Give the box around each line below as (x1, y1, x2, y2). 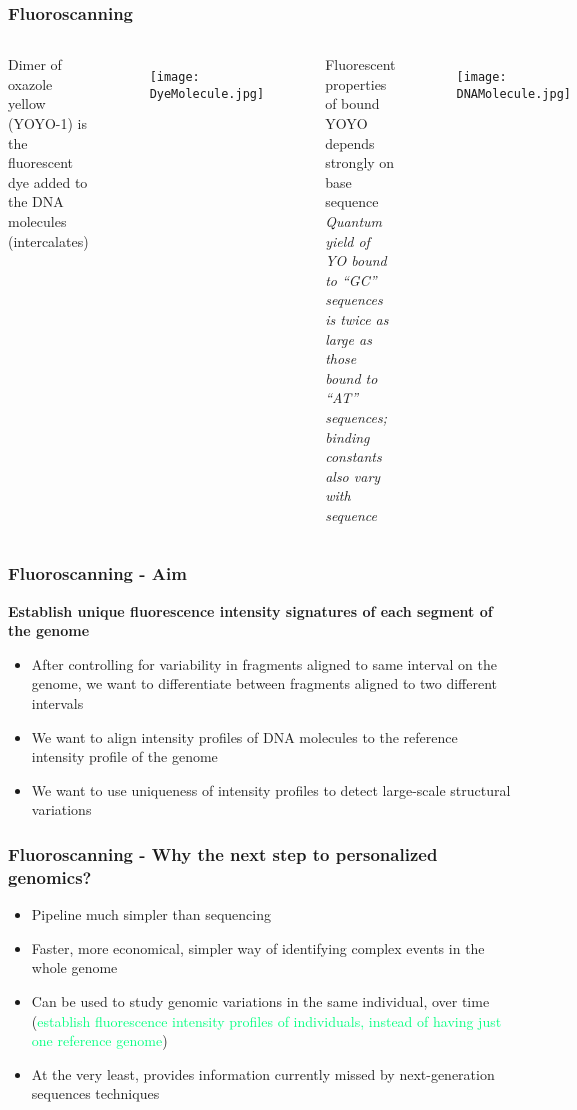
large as (325, 328, 372, 349)
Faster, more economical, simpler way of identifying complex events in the (31, 937, 485, 958)
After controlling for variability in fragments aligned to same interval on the (31, 653, 497, 674)
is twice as (325, 308, 389, 329)
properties (325, 73, 387, 94)
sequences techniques (31, 1083, 160, 1104)
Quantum (325, 210, 383, 231)
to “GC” (325, 269, 377, 290)
